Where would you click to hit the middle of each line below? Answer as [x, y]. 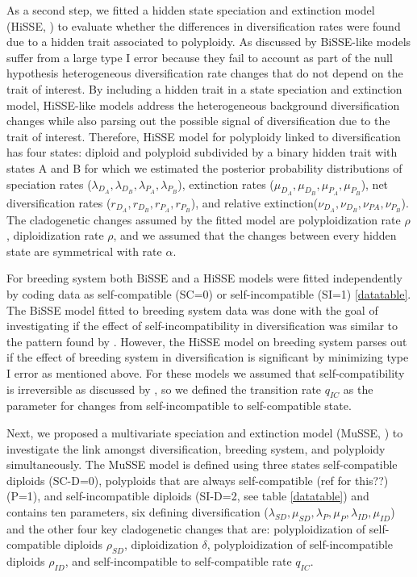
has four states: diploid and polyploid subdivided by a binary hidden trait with [202, 152]
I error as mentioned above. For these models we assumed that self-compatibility [206, 372]
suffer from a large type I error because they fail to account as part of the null [200, 57]
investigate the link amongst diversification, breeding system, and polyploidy [196, 448]
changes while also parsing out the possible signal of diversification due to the [198, 121]
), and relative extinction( [254, 202]
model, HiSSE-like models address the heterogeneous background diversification [203, 105]
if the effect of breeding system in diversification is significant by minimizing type [208, 357]
